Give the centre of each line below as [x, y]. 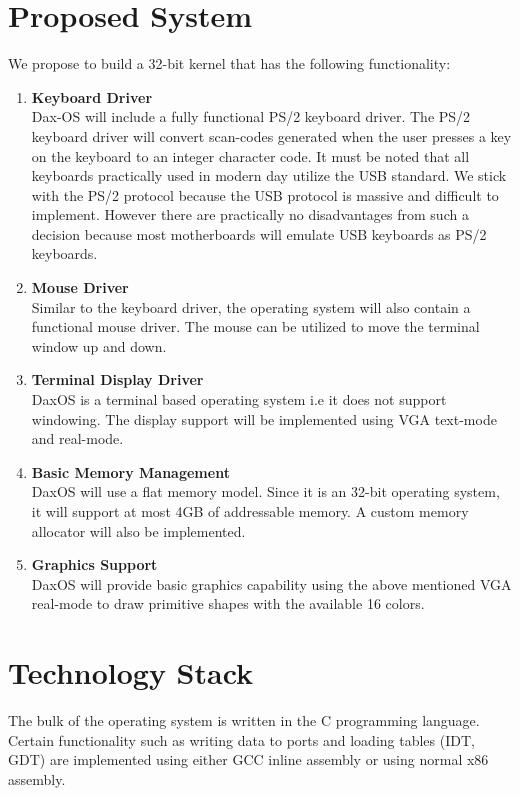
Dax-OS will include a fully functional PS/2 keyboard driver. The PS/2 [251, 116]
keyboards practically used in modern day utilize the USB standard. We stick [269, 175]
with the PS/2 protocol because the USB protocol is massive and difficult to [265, 194]
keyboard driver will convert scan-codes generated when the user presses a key [271, 135]
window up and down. [99, 345]
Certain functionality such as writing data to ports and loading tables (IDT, [241, 739]
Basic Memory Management [130, 471]
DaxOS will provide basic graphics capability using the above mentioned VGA [271, 583]
